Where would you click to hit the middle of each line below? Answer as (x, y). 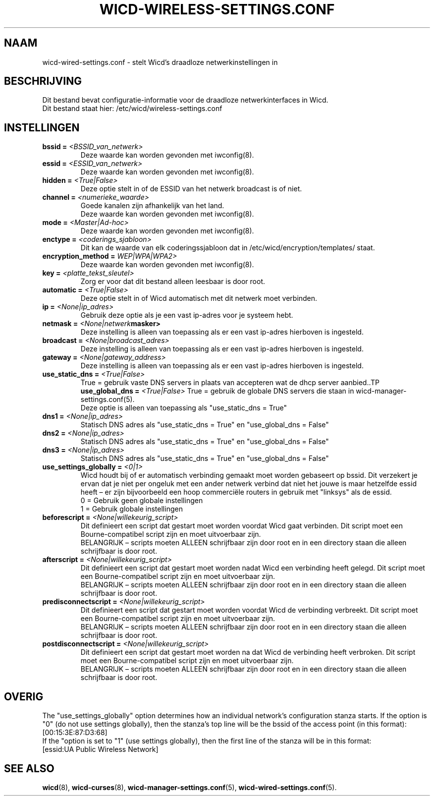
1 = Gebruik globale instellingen (132, 509)
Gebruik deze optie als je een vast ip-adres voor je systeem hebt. (187, 315)
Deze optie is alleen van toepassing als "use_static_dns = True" (184, 408)
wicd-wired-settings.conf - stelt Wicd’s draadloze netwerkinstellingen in (160, 62)
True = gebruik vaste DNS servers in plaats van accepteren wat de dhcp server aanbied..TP (230, 383)
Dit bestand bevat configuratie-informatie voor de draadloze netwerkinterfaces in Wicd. (185, 100)
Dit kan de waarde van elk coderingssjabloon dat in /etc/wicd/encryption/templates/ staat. (228, 248)
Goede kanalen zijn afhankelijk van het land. (152, 206)
